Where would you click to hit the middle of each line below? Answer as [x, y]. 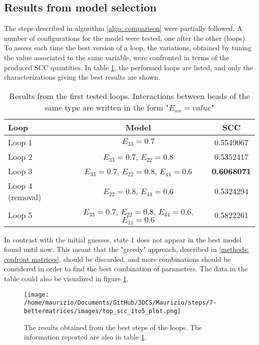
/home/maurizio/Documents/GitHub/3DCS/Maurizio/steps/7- [120, 303]
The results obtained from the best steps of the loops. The [113, 327]
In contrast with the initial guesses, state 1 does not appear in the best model [123, 239]
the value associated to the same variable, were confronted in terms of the [117, 57]
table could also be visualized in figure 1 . [66, 279]
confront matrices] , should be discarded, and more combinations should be [118, 259]
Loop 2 [20, 156]
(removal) [25, 197]
